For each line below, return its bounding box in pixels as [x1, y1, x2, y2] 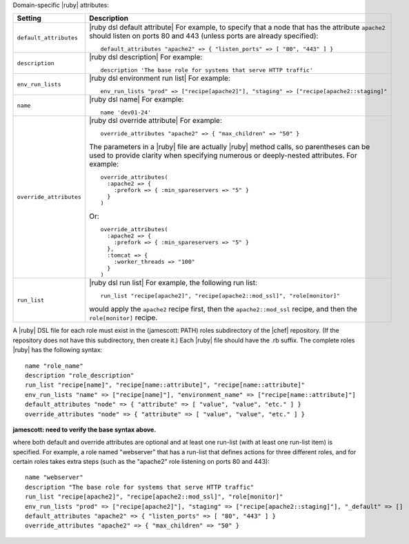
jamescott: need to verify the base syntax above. [12, 425, 157, 434]
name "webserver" [25, 474, 83, 481]
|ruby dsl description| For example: [88, 52, 203, 62]
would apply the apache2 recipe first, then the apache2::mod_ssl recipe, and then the [88, 304, 358, 314]
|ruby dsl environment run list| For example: [88, 73, 230, 83]
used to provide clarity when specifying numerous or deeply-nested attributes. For [88, 150, 358, 160]
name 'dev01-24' [100, 109, 152, 117]
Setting [17, 14, 41, 23]
